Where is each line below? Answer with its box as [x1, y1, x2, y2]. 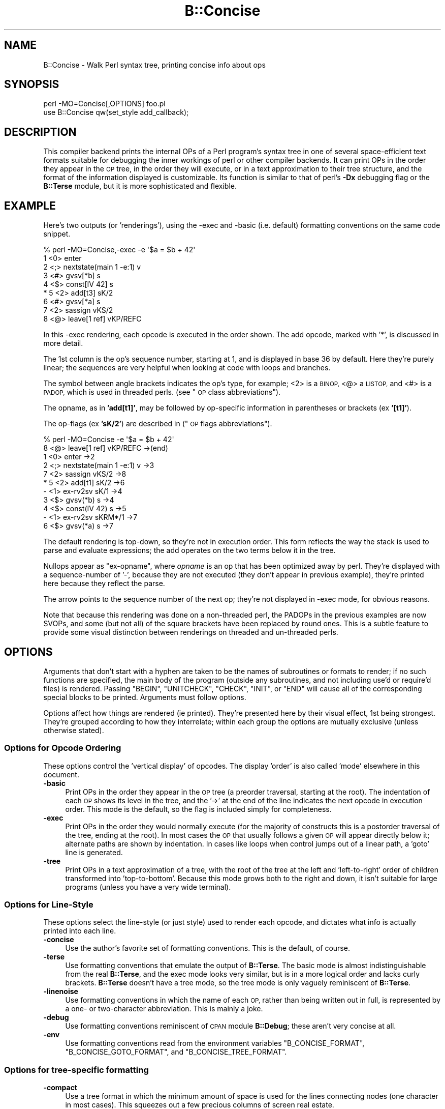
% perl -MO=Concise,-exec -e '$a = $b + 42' [43, 245, 196, 254]
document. [43, 770, 79, 779]
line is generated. [65, 848, 123, 857]
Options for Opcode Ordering [4, 743, 121, 753]
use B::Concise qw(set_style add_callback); [43, 108, 189, 117]
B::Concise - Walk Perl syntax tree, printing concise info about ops [43, 60, 266, 69]
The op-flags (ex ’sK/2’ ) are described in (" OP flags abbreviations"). [43, 419, 272, 428]
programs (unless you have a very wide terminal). [65, 882, 231, 891]
